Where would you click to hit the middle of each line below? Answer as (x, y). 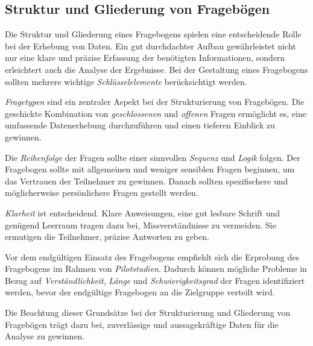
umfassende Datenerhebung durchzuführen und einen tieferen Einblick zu (140, 125)
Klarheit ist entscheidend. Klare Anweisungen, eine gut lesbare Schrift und (142, 212)
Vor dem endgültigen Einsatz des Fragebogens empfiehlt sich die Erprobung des (152, 256)
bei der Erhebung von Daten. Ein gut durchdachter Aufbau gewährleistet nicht (150, 46)
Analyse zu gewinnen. (45, 336)
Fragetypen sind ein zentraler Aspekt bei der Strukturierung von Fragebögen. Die (155, 102)
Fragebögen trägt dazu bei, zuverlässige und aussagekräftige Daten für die (142, 324)
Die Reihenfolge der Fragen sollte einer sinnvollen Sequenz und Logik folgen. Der (153, 157)
